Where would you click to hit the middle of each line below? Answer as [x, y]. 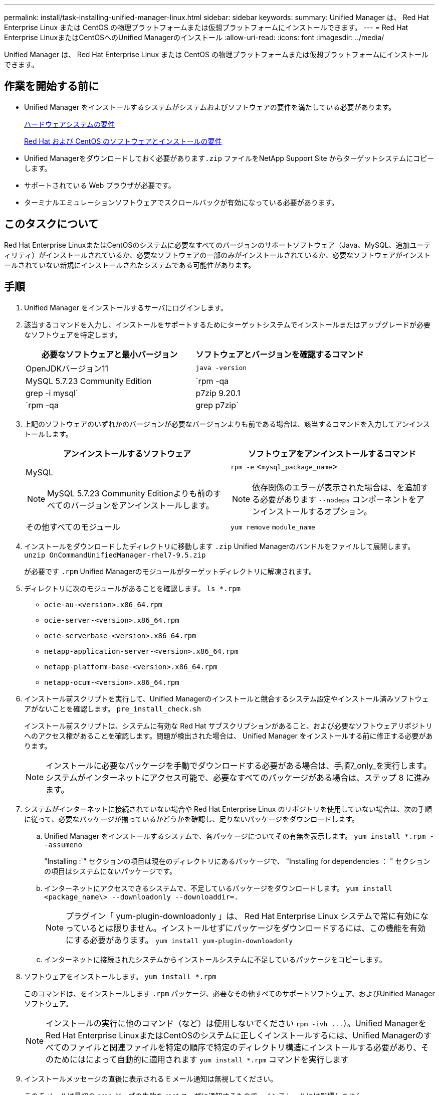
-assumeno [63, 845]
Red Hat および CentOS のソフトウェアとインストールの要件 [123, 141]
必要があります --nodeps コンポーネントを [338, 499]
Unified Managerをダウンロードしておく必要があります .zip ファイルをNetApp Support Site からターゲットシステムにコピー [229, 158]
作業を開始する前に [51, 86]
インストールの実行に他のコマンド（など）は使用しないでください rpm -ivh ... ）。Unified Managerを [236, 1023]
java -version [221, 368]
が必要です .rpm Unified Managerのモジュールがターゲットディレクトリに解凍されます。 [170, 571]
